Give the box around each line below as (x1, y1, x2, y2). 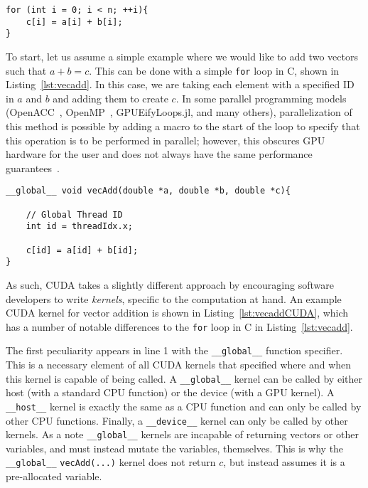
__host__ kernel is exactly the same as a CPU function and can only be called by (6, 398, 362, 413)
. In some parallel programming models (175, 90, 347, 105)
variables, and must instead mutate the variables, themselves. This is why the (6, 440, 344, 455)
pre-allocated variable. (6, 469, 102, 484)
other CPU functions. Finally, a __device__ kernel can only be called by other (6, 413, 348, 428)
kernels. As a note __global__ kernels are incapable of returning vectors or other (6, 427, 359, 442)
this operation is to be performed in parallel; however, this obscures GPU (6, 132, 325, 147)
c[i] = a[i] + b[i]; (26, 16, 123, 27)
